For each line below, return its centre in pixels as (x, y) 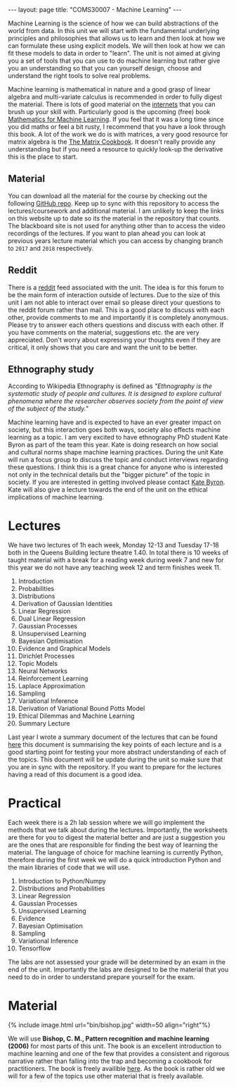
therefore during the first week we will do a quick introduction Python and (114, 860)
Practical (35, 803)
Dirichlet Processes (46, 656)
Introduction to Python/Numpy (62, 881)
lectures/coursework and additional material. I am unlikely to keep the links (116, 211)
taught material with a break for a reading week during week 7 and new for (116, 560)
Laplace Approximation (52, 686)
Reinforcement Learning (53, 678)
